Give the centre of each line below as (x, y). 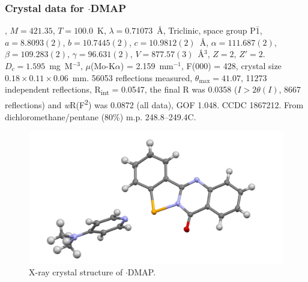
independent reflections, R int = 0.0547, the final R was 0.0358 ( (121, 90)
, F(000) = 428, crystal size (231, 66)
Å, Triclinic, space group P (206, 30)
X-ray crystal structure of (76, 271)
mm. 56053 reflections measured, (132, 77)
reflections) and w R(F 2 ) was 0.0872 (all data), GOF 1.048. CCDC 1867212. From (154, 104)
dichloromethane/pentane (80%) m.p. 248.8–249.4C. (101, 116)
